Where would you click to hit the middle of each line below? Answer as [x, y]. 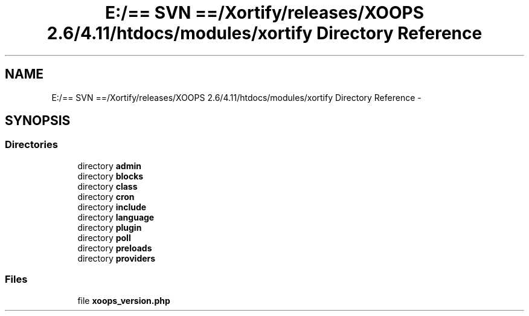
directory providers [117, 258]
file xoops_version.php [124, 300]
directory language [116, 217]
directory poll [104, 237]
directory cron [106, 196]
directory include [112, 207]
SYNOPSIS [38, 121]
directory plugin [110, 227]
